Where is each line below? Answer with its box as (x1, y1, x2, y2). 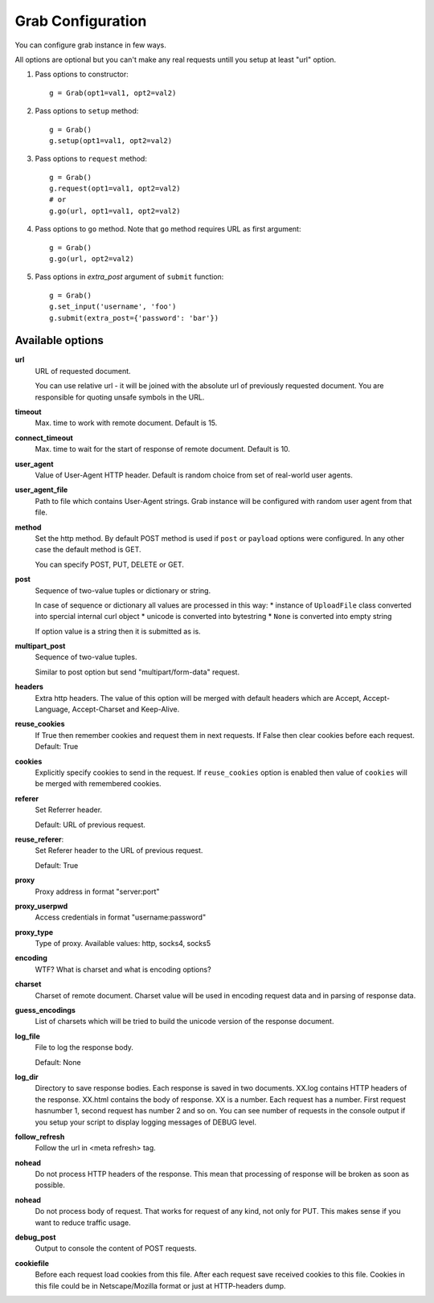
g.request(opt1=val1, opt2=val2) (49, 184, 181, 193)
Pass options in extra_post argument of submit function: (35, 272, 224, 281)
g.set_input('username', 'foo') (49, 302, 177, 311)
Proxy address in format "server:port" (35, 887, 160, 896)
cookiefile (14, 1258, 50, 1268)
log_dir (14, 1071, 39, 1081)
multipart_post (14, 641, 66, 651)
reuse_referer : (14, 834, 64, 844)
